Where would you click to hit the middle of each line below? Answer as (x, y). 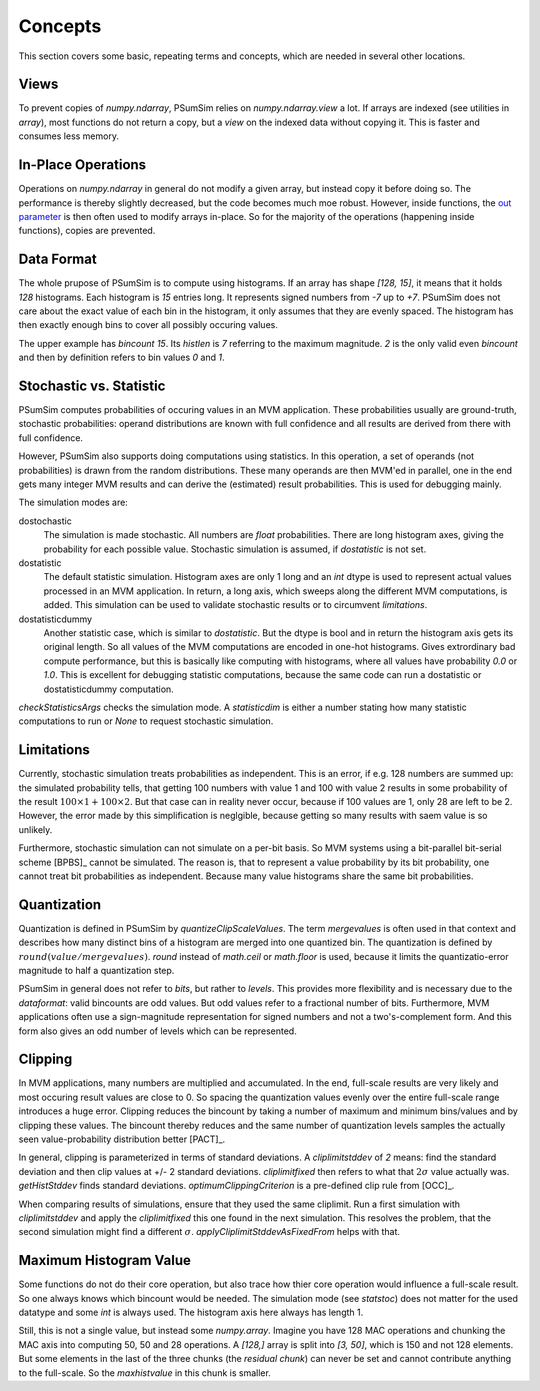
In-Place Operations (82, 165)
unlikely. (35, 829)
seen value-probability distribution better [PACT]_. (122, 1139)
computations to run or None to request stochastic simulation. (146, 721)
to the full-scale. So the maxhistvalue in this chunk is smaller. (145, 1372)
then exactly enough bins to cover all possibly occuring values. (148, 325)
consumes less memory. (69, 136)
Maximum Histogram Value (105, 1260)
